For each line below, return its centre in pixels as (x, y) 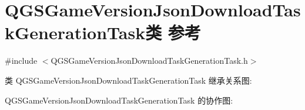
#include (21, 61)
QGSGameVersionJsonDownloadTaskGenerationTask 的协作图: (119, 100)
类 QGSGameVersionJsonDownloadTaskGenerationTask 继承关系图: (128, 80)
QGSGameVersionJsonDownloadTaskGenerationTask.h (149, 61)
